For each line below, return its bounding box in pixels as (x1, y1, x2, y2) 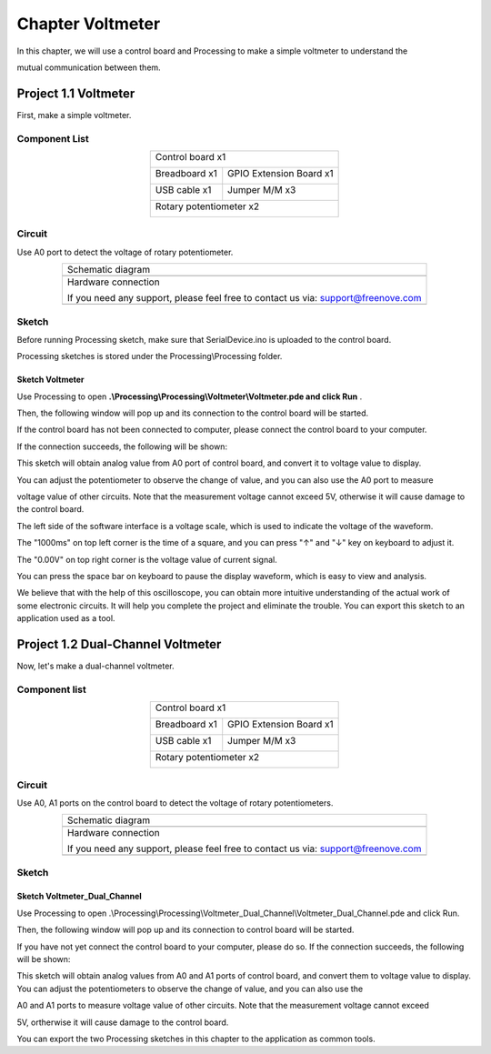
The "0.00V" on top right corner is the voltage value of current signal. (16, 554, 277, 565)
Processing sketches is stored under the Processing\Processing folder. (16, 351, 283, 362)
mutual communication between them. (16, 62, 161, 73)
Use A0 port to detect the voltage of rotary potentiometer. (16, 246, 234, 257)
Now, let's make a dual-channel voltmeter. (16, 660, 175, 672)
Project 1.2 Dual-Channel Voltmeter (16, 637, 222, 652)
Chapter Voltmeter (16, 14, 161, 34)
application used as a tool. (16, 613, 115, 624)
